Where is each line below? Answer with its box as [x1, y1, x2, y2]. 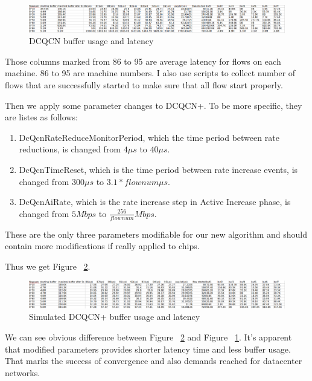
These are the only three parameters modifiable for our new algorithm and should [5, 227, 308, 240]
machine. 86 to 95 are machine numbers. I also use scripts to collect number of [5, 67, 296, 79]
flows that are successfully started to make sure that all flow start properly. [5, 78, 283, 91]
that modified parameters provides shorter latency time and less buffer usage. [5, 342, 291, 355]
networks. [5, 366, 40, 379]
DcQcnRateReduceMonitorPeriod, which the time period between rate [19, 131, 279, 143]
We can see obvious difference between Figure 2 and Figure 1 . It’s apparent [5, 331, 292, 344]
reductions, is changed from [19, 143, 121, 155]
